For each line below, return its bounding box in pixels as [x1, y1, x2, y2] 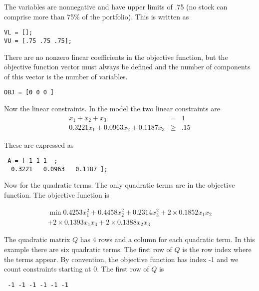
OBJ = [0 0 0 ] [4, 89, 54, 96]
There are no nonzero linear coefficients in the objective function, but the [4, 51, 228, 62]
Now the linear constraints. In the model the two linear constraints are [4, 103, 220, 113]
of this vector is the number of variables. [4, 71, 128, 81]
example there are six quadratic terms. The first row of [4, 244, 172, 254]
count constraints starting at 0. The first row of [4, 264, 149, 274]
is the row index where [182, 244, 252, 254]
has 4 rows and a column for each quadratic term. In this [80, 234, 255, 245]
